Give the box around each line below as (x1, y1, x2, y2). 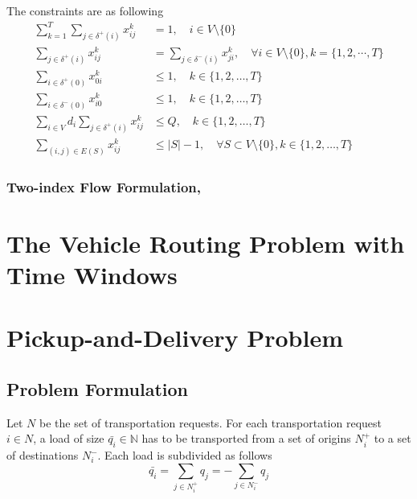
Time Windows (6, 258, 178, 291)
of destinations (6, 447, 79, 464)
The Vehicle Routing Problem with (6, 226, 405, 259)
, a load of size (33, 430, 104, 447)
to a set (374, 430, 411, 447)
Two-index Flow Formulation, (6, 176, 202, 196)
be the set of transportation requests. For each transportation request (39, 414, 382, 431)
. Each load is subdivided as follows (97, 447, 272, 464)
